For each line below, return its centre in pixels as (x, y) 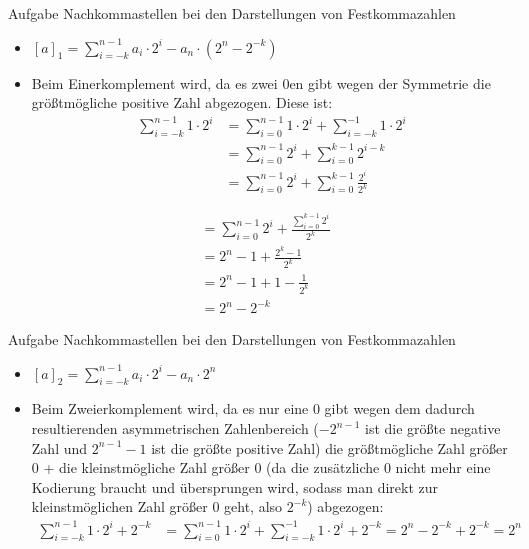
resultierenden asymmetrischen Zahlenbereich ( (175, 428)
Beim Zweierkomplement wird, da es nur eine (170, 408)
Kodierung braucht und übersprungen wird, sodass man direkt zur (235, 486)
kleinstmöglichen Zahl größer (119, 506)
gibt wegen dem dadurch (399, 408)
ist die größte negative (433, 428)
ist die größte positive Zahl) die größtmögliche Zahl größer (329, 447)
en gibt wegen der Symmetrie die (390, 82)
